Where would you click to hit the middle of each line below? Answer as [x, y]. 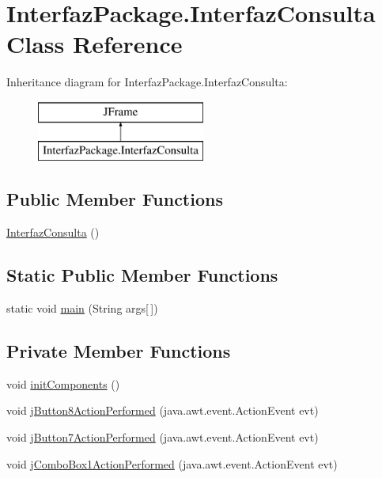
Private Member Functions [119, 351]
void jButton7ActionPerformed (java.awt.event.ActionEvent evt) [163, 437]
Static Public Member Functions [142, 275]
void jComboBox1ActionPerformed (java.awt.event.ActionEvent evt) [172, 463]
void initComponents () [63, 383]
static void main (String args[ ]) [82, 308]
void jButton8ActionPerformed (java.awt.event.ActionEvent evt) [163, 410]
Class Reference [95, 44]
